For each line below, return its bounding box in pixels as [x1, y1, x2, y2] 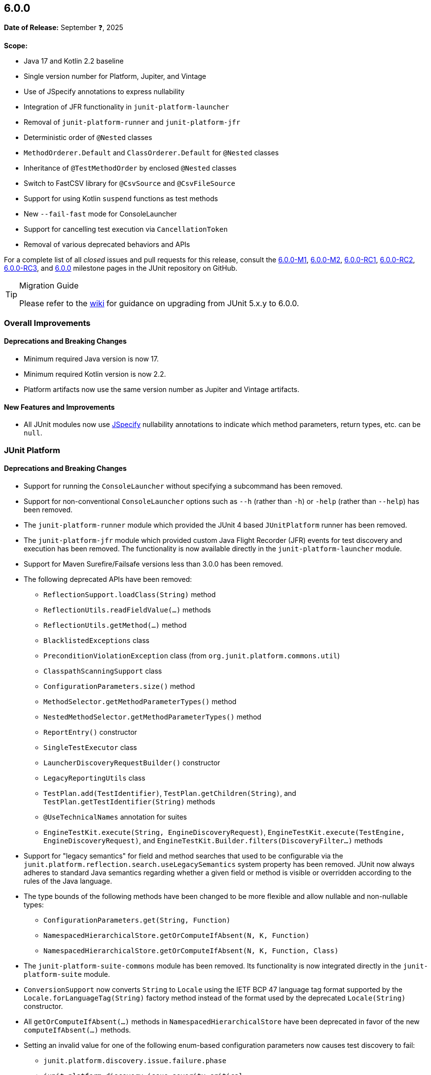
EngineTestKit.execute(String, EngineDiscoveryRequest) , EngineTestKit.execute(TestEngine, [43, 827, 405, 836]
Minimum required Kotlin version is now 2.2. [24, 370, 166, 379]
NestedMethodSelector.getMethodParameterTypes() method [43, 712, 261, 721]
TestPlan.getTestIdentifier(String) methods [43, 797, 215, 806]
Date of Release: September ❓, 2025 [4, 23, 123, 32]
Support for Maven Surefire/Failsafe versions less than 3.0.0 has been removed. [24, 559, 283, 568]
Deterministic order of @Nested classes [24, 133, 152, 142]
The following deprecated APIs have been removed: [24, 574, 192, 583]
